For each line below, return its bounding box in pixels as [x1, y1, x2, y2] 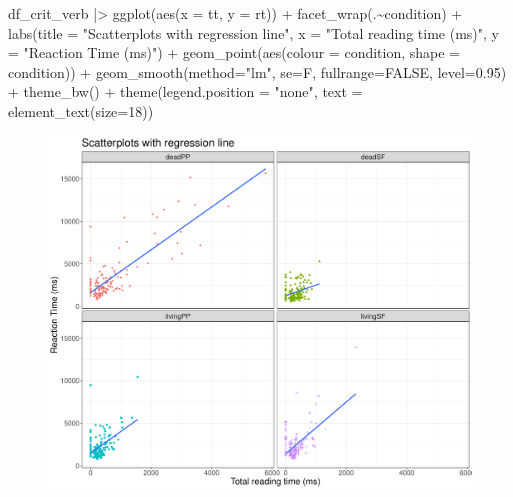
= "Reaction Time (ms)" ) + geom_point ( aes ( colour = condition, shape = [8, 42, 461, 63]
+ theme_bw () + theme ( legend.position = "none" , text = [8, 81, 363, 102]
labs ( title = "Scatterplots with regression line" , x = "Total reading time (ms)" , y [8, 22, 499, 43]
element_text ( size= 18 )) [8, 100, 154, 121]
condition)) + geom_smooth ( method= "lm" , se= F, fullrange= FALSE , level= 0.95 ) [8, 61, 507, 82]
